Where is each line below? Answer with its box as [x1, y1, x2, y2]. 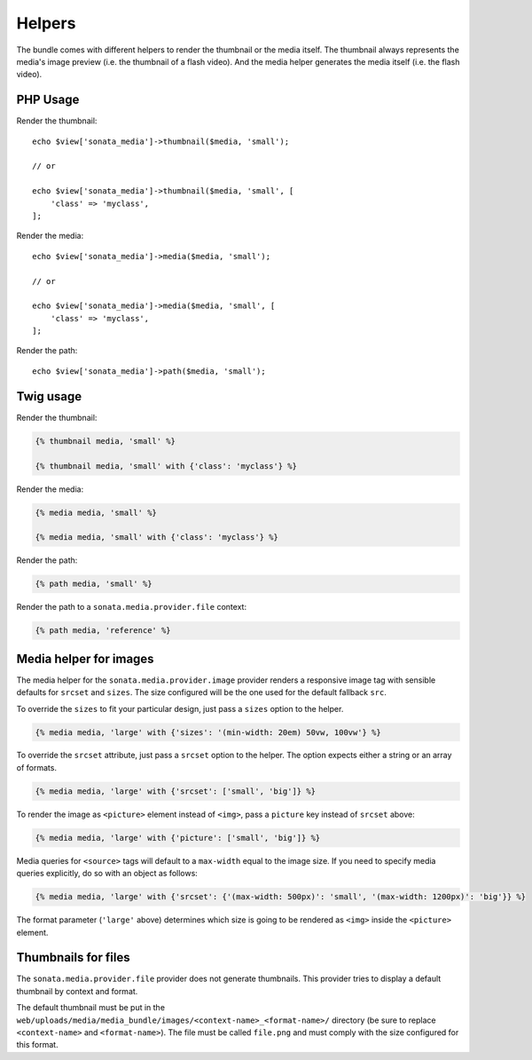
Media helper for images [16, 651, 154, 666]
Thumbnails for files [16, 950, 130, 965]
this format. [16, 1040, 59, 1050]
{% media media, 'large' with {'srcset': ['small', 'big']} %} [35, 786, 317, 796]
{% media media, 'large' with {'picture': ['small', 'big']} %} [35, 833, 321, 842]
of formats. [16, 762, 58, 772]
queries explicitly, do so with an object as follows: [16, 868, 199, 879]
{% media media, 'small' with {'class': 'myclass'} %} [35, 533, 278, 542]
